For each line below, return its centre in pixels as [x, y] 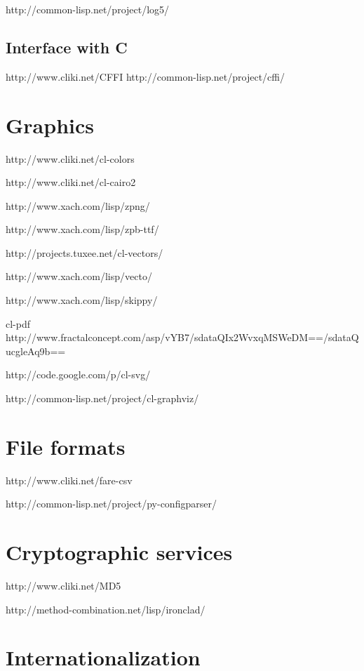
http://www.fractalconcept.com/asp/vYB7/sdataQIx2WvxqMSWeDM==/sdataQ [182, 337]
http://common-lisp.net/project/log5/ [88, 9]
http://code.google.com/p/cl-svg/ [78, 374]
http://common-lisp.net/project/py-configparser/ [111, 504]
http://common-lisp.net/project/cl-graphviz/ [102, 398]
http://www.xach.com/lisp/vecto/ [79, 276]
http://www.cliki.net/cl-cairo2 [71, 182]
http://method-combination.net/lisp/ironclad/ [106, 609]
